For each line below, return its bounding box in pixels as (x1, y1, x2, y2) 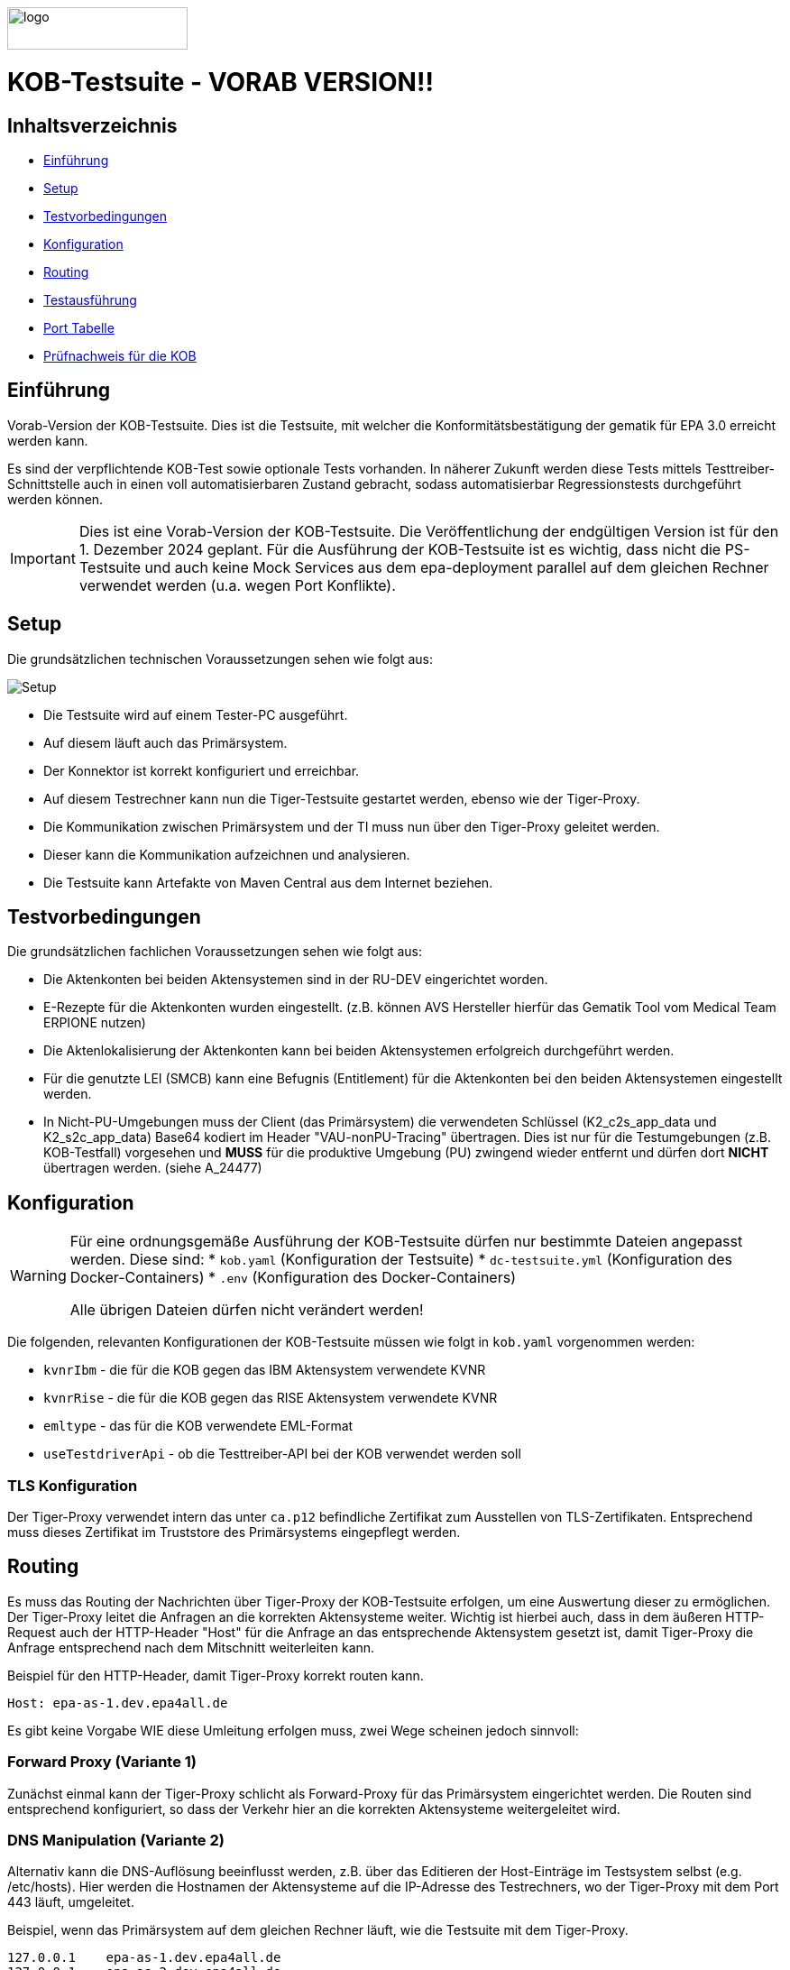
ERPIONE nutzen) (43, 1015, 146, 1031)
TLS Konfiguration (7, 1476, 138, 1495)
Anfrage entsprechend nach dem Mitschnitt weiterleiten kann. (7, 1639, 375, 1655)
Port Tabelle (43, 319, 115, 336)
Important (10, 548, 76, 567)
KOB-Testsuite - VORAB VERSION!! (7, 66, 434, 97)
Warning (10, 1266, 67, 1285)
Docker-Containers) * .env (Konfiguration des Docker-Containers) (69, 1268, 516, 1287)
